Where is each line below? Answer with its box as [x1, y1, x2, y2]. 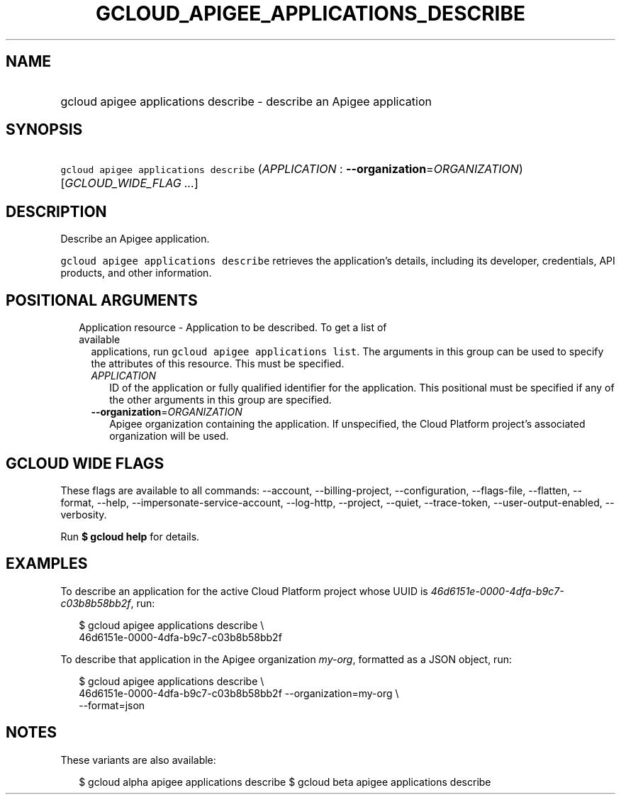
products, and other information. [60, 267, 212, 279]
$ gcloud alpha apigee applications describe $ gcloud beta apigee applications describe [79, 775, 491, 788]
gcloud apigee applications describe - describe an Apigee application [60, 94, 432, 109]
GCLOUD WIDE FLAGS [6, 454, 164, 472]
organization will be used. [109, 430, 229, 443]
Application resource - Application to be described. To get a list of [79, 321, 387, 334]
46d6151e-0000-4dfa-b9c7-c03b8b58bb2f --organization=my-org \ [79, 687, 399, 699]
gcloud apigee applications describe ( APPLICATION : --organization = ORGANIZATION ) [60, 162, 523, 177]
